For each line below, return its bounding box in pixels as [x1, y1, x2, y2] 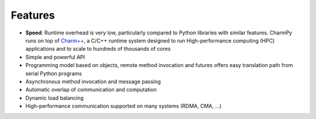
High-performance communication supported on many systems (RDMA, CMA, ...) [25, 103, 222, 110]
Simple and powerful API [25, 53, 85, 61]
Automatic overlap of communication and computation [25, 86, 157, 93]
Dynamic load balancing [25, 94, 84, 101]
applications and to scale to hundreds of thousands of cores [25, 45, 171, 52]
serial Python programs [25, 70, 82, 77]
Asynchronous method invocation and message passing [25, 78, 161, 85]
